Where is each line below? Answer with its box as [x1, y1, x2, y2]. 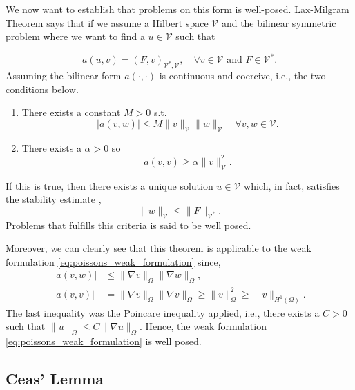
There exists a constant [21, 105, 121, 119]
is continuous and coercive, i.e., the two [159, 68, 326, 83]
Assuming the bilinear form [6, 68, 122, 83]
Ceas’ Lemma [6, 367, 104, 389]
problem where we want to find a [6, 29, 145, 43]
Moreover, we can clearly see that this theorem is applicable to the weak [6, 241, 311, 255]
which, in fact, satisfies [244, 178, 340, 193]
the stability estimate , [6, 192, 102, 206]
